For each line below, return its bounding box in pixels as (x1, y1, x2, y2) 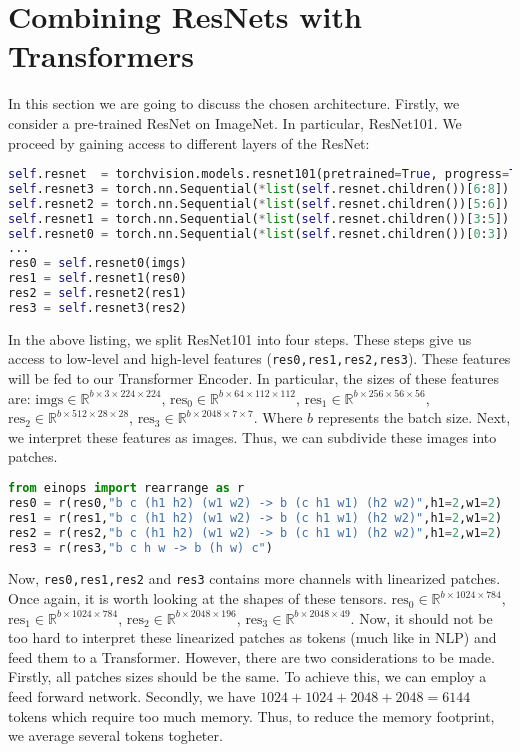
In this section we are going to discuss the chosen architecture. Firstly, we (8, 93, 460, 114)
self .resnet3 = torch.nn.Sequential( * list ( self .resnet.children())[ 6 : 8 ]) (8, 181, 510, 196)
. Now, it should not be (350, 607, 493, 628)
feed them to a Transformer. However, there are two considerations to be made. (8, 646, 495, 667)
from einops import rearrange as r (8, 481, 245, 496)
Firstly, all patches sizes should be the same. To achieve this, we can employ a (8, 666, 487, 687)
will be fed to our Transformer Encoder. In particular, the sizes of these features (8, 368, 499, 389)
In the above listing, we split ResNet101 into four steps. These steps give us (8, 328, 472, 349)
